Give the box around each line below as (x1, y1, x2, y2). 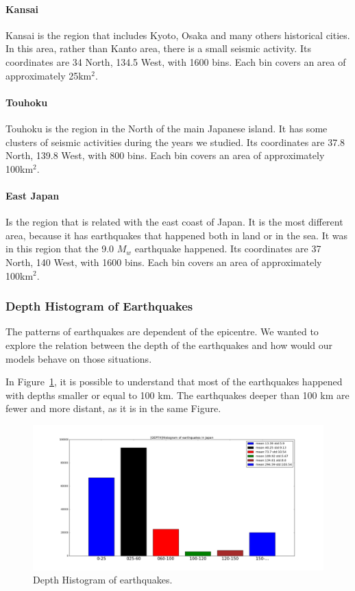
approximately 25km (5, 68, 92, 82)
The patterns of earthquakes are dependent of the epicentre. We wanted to (5, 324, 319, 339)
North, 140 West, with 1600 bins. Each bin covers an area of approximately (5, 254, 322, 269)
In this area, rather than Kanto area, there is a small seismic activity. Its (5, 41, 311, 56)
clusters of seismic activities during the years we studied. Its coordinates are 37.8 (5, 134, 345, 149)
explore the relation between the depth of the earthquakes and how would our (5, 337, 333, 352)
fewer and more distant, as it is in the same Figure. (5, 401, 221, 415)
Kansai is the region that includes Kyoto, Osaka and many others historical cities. (5, 27, 350, 42)
